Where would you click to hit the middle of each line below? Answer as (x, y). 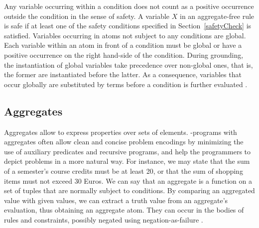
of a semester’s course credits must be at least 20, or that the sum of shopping (124, 171)
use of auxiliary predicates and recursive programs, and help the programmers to (128, 151)
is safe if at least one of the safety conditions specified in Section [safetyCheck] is (128, 26)
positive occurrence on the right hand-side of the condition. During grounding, (124, 55)
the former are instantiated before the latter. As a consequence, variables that (123, 74)
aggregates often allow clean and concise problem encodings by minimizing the (124, 142)
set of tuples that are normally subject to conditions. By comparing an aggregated (129, 190)
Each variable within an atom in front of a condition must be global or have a (123, 45)
